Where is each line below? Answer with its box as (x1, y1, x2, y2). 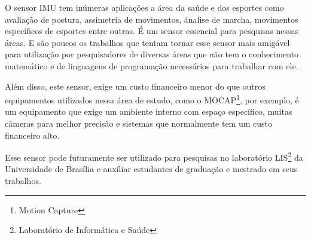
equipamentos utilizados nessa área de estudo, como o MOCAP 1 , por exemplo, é (5, 92, 299, 106)
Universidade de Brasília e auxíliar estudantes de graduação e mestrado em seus (5, 163, 298, 175)
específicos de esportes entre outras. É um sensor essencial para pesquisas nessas (5, 24, 299, 37)
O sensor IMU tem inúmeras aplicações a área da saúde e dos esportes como (5, 1, 284, 13)
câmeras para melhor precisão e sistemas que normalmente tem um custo (5, 117, 273, 129)
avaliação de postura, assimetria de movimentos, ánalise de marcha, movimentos (5, 13, 298, 25)
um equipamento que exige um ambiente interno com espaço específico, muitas (5, 105, 292, 118)
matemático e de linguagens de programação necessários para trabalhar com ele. (5, 59, 298, 72)
